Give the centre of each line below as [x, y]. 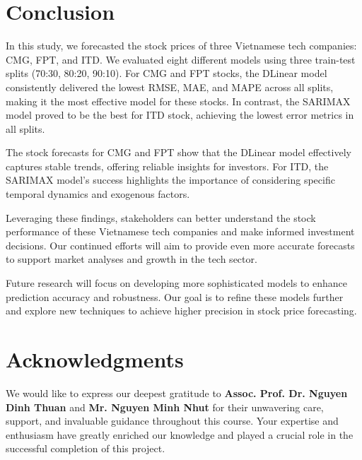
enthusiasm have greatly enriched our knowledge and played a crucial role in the [180, 434]
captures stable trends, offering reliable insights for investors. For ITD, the [167, 166]
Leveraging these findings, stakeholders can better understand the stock [161, 217]
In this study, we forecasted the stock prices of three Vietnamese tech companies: [181, 46]
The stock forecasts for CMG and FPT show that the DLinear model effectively [179, 152]
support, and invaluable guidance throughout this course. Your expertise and [172, 421]
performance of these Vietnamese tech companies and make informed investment [180, 231]
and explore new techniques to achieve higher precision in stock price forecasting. [181, 311]
